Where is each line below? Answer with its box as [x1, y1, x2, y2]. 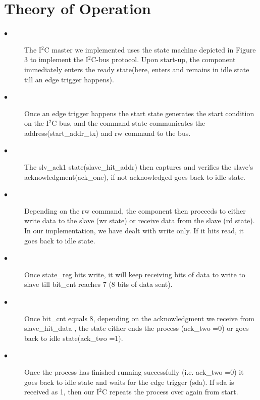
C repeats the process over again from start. [102, 386, 238, 397]
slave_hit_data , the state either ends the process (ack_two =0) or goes [24, 323, 249, 333]
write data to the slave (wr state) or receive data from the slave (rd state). [24, 215, 255, 226]
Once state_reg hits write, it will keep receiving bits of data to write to [24, 269, 245, 279]
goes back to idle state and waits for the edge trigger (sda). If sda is [24, 376, 234, 387]
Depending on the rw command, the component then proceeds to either [24, 205, 246, 216]
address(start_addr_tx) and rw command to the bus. [24, 127, 191, 138]
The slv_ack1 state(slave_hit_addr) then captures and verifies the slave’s [24, 162, 253, 172]
